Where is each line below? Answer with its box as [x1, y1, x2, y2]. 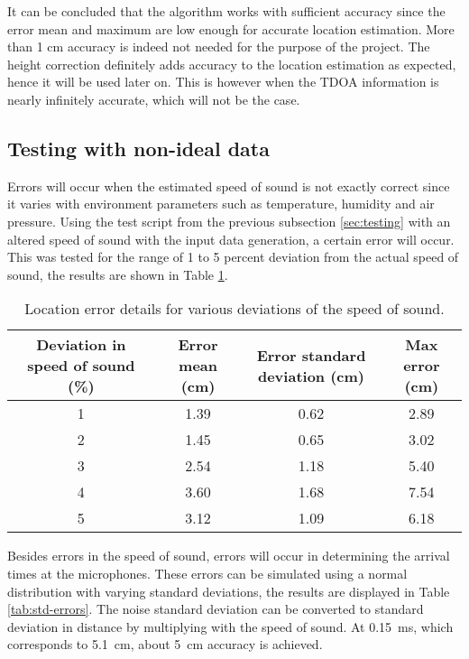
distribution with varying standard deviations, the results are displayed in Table [7, 581, 450, 600]
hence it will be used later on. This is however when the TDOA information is [7, 72, 439, 91]
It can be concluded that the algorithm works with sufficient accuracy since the [7, 2, 446, 20]
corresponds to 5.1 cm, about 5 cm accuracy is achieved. [7, 635, 323, 654]
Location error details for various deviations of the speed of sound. [24, 298, 445, 320]
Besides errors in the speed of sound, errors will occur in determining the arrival [7, 546, 450, 565]
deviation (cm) [257, 365, 365, 386]
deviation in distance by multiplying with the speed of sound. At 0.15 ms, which [7, 617, 454, 636]
